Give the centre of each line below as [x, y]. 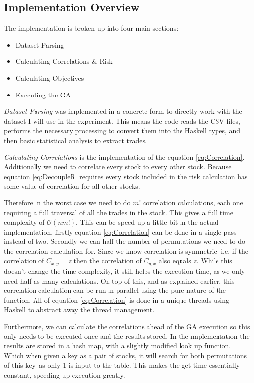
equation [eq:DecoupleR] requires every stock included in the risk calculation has [126, 176]
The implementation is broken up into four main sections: [91, 28]
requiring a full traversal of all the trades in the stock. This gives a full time [119, 212]
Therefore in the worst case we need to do [67, 202]
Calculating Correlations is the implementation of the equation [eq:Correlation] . [124, 157]
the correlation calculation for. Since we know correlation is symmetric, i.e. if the [126, 251]
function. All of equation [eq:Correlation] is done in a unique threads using [117, 300]
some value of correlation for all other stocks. [72, 186]
